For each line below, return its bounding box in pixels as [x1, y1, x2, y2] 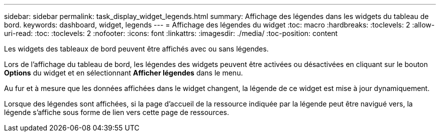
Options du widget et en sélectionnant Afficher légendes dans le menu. [4, 68, 243, 77]
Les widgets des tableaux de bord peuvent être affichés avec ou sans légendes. [4, 44, 269, 53]
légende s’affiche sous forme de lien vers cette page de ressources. [4, 108, 230, 116]
